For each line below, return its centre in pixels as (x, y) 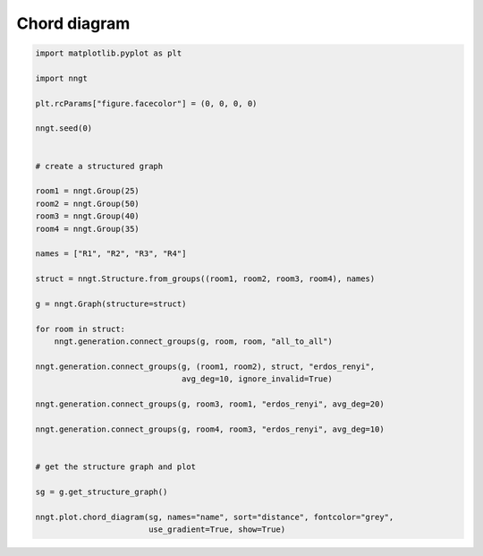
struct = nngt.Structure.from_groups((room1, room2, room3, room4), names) (205, 279)
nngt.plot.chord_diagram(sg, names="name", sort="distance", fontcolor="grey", (215, 517)
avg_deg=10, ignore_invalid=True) (257, 379)
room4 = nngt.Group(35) (88, 229)
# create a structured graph (99, 166)
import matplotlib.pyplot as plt (109, 53)
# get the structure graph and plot (116, 467)
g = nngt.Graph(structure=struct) (111, 304)
